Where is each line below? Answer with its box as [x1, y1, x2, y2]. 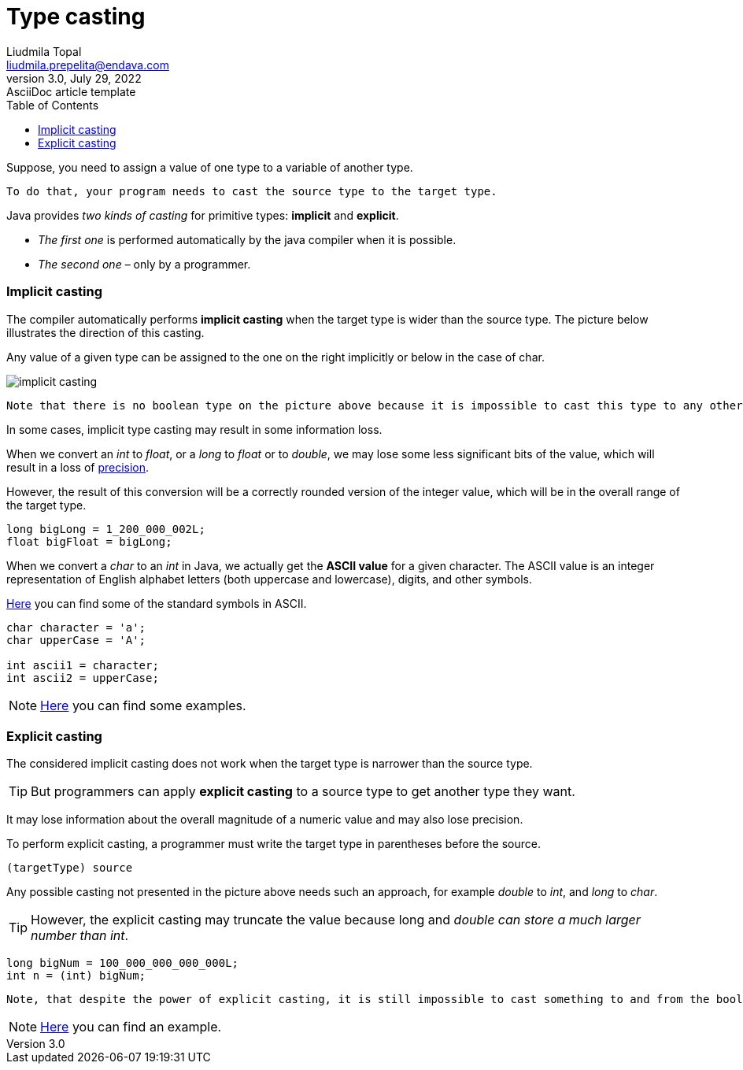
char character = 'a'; [6, 620, 146, 634]
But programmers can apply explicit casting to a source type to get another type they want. [31, 783, 575, 800]
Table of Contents [6, 98, 99, 112]
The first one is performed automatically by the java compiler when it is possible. [38, 232, 457, 246]
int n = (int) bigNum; [6, 969, 146, 983]
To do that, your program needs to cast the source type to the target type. [6, 184, 497, 198]
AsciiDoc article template [6, 84, 136, 98]
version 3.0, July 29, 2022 [6, 71, 142, 85]
